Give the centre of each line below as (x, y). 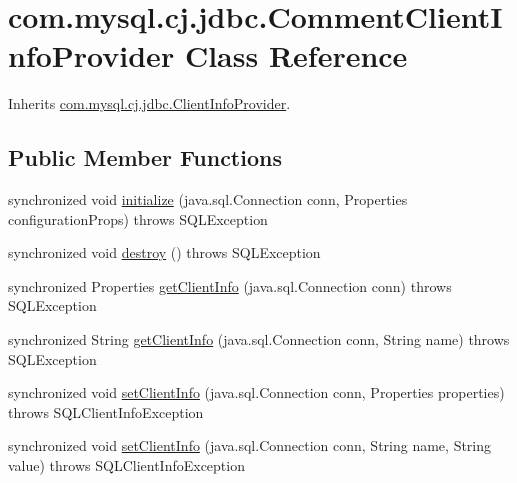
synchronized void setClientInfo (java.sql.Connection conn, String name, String (250, 445)
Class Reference (296, 55)
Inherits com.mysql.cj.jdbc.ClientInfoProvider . (149, 103)
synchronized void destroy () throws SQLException (164, 252)
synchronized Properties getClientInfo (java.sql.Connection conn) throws (230, 285)
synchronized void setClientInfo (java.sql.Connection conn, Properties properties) (256, 392)
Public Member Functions (145, 157)
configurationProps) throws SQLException (138, 218)
